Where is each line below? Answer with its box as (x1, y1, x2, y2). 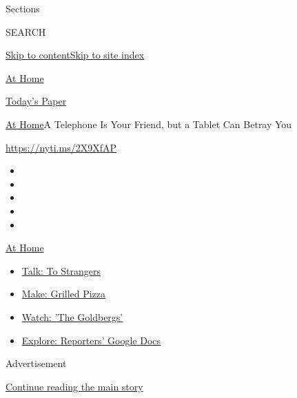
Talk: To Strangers (21, 263, 101, 277)
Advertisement (6, 356, 67, 370)
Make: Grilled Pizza (21, 286, 106, 301)
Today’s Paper (6, 94, 67, 108)
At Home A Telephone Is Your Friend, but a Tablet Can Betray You (6, 116, 292, 131)
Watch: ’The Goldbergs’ (21, 309, 123, 324)
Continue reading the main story (6, 379, 143, 393)
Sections (6, 1, 40, 15)
